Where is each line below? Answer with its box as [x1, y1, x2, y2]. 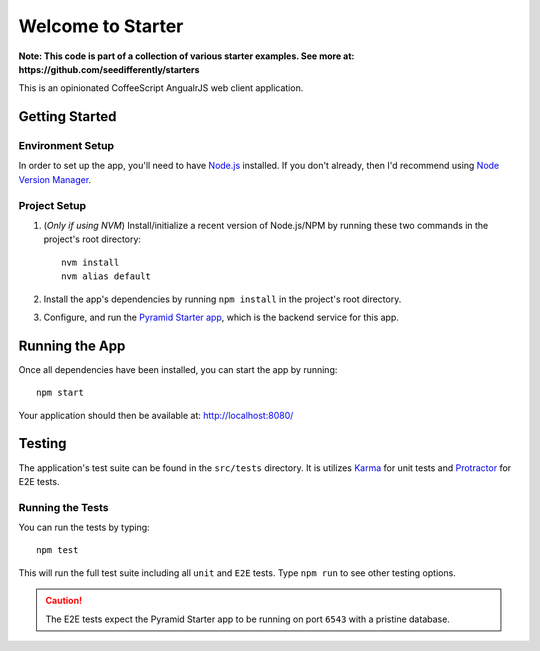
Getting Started [18, 108, 117, 125]
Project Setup [18, 198, 87, 212]
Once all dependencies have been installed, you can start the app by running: [18, 363, 338, 375]
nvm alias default [61, 271, 152, 282]
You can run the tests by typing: [18, 521, 150, 534]
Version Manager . [18, 173, 92, 185]
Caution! [45, 595, 83, 607]
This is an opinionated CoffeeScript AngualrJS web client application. [18, 82, 304, 94]
